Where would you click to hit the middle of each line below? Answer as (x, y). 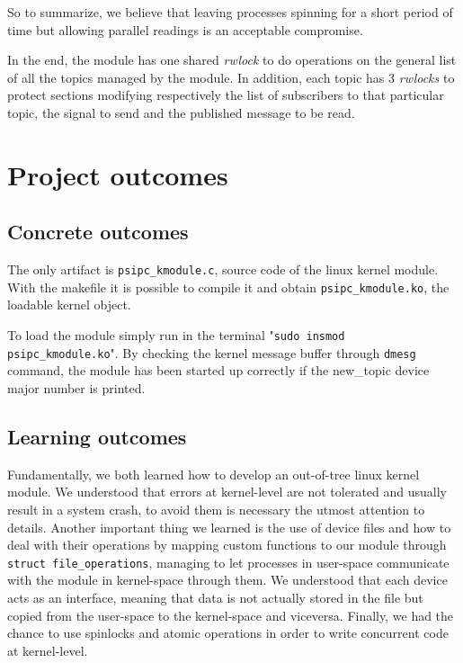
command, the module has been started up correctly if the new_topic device (218, 370)
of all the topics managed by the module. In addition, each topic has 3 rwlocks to (231, 77)
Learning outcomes (97, 436)
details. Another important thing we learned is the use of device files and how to (229, 527)
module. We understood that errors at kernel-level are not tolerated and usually (227, 492)
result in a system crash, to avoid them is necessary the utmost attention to (216, 509)
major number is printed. (76, 387)
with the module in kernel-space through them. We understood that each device (227, 580)
